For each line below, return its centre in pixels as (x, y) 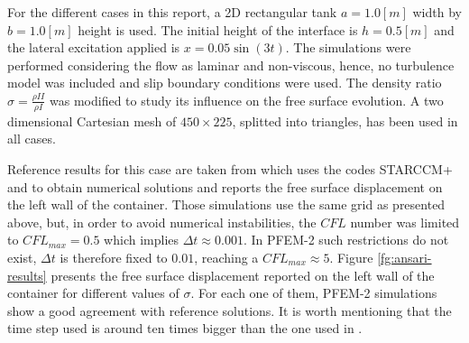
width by (437, 12)
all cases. (32, 139)
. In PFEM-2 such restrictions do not (346, 240)
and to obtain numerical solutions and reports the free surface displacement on (225, 186)
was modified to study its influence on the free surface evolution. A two (247, 100)
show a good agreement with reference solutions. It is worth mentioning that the (230, 310)
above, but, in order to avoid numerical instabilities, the (162, 222)
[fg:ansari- (405, 257)
